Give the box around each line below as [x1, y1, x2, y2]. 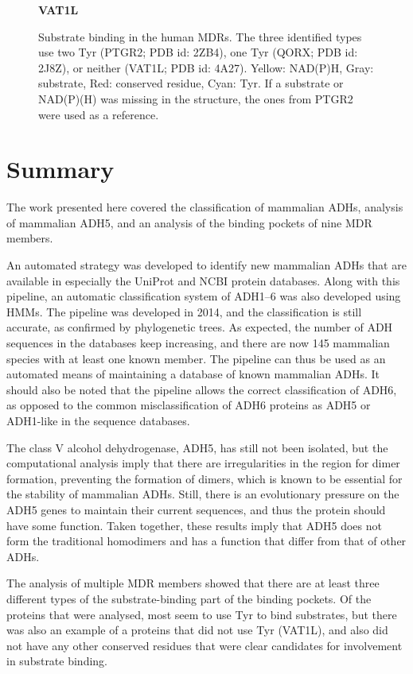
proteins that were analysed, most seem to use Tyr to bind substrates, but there [6, 606, 397, 622]
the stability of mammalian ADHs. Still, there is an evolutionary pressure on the [6, 486, 399, 502]
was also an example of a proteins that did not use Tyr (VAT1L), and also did [6, 622, 388, 638]
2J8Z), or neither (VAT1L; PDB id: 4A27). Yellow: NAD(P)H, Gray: [38, 59, 374, 76]
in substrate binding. [6, 653, 108, 669]
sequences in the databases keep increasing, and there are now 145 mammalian [6, 335, 390, 351]
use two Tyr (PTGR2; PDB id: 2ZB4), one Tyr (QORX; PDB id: [38, 44, 358, 60]
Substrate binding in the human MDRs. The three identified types [38, 28, 362, 45]
